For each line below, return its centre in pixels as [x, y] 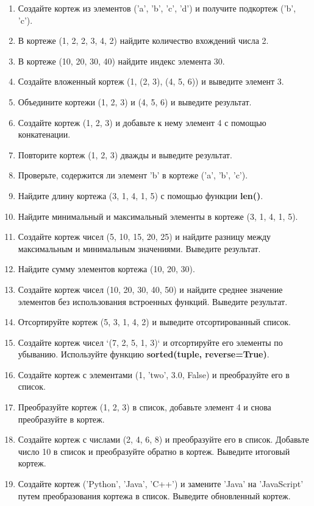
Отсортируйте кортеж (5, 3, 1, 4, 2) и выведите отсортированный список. [154, 322]
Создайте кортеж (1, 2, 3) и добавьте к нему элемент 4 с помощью [142, 122]
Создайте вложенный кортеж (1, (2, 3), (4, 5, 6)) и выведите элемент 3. [151, 81]
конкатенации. [44, 134]
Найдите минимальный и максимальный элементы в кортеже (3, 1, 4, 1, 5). [158, 216]
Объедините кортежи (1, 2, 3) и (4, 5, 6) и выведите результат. [135, 101]
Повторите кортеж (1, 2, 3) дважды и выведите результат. [125, 154]
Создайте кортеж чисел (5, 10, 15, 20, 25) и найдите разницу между [145, 237]
